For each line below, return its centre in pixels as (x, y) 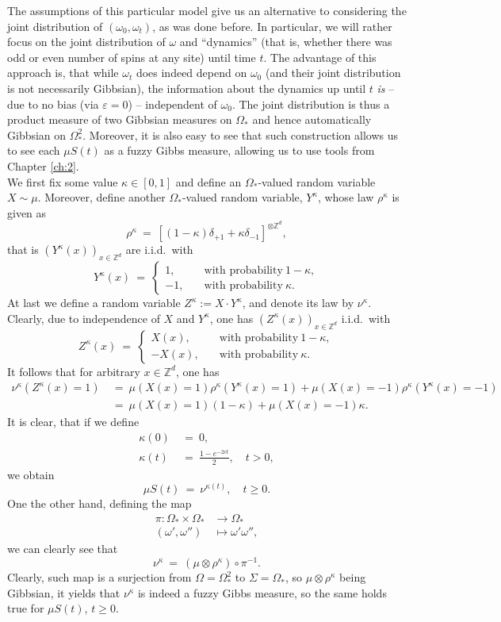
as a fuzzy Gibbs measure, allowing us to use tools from (239, 150)
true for (26, 608)
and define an (208, 181)
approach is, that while (63, 73)
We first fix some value (63, 181)
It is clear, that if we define (73, 422)
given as (27, 212)
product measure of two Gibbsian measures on (120, 119)
